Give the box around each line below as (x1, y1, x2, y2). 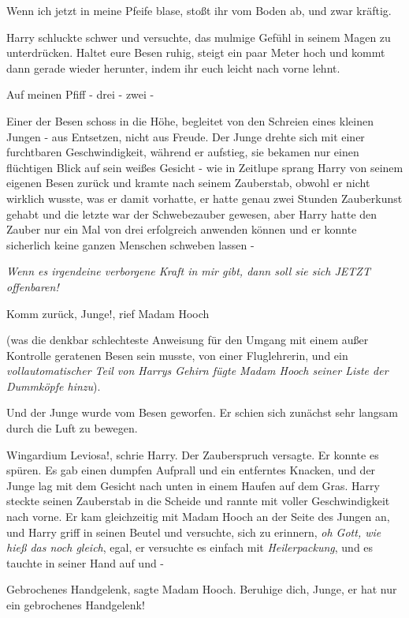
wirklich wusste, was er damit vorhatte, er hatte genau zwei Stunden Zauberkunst (6, 189, 403, 206)
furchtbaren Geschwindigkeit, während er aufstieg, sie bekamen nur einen (6, 144, 359, 160)
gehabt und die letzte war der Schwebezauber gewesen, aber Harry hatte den (6, 205, 377, 222)
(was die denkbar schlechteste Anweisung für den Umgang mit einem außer (6, 331, 369, 348)
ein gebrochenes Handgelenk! (6, 597, 145, 612)
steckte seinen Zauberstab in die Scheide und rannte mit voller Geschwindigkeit (6, 493, 390, 509)
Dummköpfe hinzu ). (6, 377, 101, 394)
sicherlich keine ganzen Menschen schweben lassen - (6, 236, 255, 253)
